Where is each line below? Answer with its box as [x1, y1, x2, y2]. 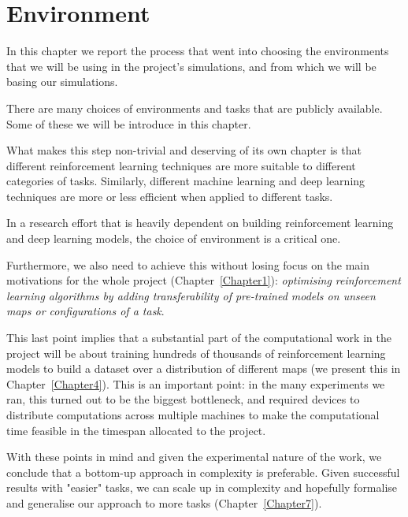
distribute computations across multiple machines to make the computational [6, 407, 380, 422]
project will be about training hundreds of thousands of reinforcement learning [6, 344, 386, 361]
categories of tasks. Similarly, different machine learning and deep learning [6, 173, 365, 189]
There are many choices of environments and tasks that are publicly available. [6, 99, 383, 116]
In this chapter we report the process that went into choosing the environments [6, 43, 389, 59]
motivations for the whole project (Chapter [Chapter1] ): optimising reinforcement [6, 272, 401, 288]
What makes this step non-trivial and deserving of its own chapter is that [6, 142, 362, 158]
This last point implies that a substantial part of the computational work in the [6, 329, 391, 346]
